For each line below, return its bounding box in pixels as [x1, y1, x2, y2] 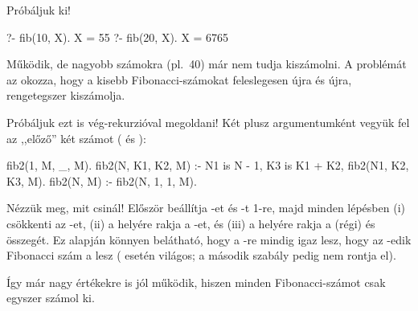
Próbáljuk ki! [6, 2, 71, 18]
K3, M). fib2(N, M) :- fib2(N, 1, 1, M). [6, 172, 197, 189]
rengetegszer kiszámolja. [6, 87, 125, 104]
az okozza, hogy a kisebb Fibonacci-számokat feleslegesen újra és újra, [6, 71, 352, 88]
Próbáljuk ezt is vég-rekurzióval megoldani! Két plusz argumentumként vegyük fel [6, 113, 410, 130]
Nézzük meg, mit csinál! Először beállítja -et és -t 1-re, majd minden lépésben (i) [6, 199, 405, 216]
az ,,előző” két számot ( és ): [6, 129, 146, 146]
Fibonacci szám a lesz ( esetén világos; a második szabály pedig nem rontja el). [6, 247, 396, 264]
